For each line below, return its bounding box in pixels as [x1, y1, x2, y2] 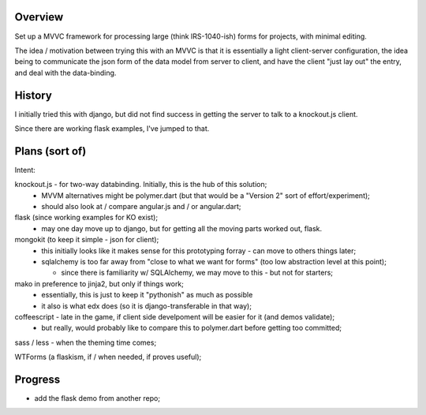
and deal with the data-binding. [14, 68, 117, 77]
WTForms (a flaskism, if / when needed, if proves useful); [14, 352, 202, 362]
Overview [14, 10, 64, 24]
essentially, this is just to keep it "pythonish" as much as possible [41, 290, 253, 300]
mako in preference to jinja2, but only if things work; [14, 279, 185, 288]
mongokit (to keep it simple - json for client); [14, 235, 159, 245]
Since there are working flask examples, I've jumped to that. [14, 123, 210, 133]
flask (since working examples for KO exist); [14, 213, 158, 222]
